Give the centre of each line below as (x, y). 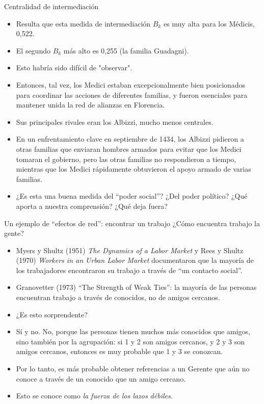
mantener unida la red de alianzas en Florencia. (90, 105)
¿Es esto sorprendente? (52, 314)
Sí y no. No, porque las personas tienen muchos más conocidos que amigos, (133, 331)
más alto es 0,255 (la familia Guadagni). (126, 50)
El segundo (33, 50)
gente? (14, 233)
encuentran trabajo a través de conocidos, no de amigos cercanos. (118, 297)
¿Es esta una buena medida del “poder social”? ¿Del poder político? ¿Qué (132, 196)
